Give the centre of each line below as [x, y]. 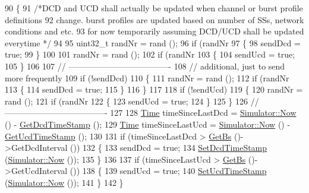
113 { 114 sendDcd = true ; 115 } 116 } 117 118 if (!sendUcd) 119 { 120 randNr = [154, 89]
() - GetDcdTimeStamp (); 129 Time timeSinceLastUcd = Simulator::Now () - [148, 124]
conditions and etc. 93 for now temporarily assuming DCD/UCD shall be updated [154, 31]
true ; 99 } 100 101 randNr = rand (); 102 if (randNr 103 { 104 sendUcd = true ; [150, 54]
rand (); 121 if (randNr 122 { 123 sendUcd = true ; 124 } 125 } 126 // [132, 101]
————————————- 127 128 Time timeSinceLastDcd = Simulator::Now [151, 113]
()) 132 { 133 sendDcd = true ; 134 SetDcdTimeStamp [168, 148]
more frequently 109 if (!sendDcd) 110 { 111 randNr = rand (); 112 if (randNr [147, 77]
